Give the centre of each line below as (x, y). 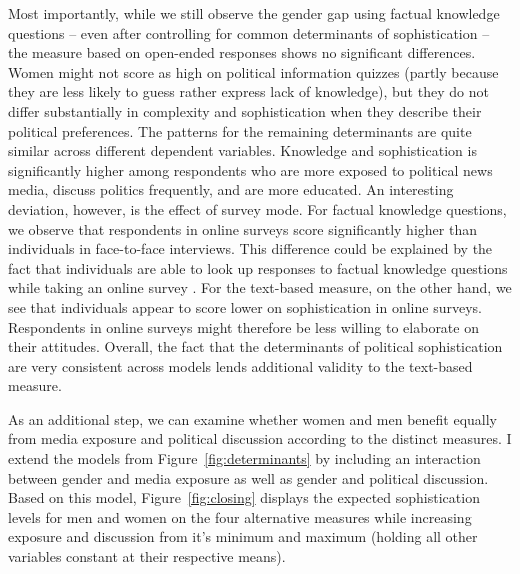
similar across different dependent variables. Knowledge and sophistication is (242, 150)
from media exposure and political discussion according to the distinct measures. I (260, 438)
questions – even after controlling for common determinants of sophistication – (249, 32)
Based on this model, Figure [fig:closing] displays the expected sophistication (244, 497)
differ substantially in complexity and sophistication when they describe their (245, 110)
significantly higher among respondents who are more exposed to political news (250, 169)
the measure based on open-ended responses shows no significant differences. (242, 52)
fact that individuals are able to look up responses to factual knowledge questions (258, 267)
